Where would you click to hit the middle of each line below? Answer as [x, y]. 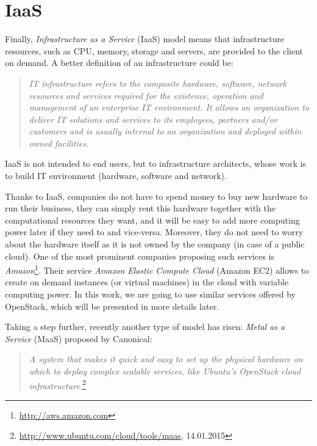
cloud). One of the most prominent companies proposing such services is [140, 256]
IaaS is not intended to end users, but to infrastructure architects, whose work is [155, 163]
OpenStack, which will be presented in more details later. [112, 306]
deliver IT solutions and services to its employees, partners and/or [153, 119]
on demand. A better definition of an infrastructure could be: [119, 63]
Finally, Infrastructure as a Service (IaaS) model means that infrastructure [145, 39]
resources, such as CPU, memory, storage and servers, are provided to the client [154, 50]
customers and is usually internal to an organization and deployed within [165, 131]
